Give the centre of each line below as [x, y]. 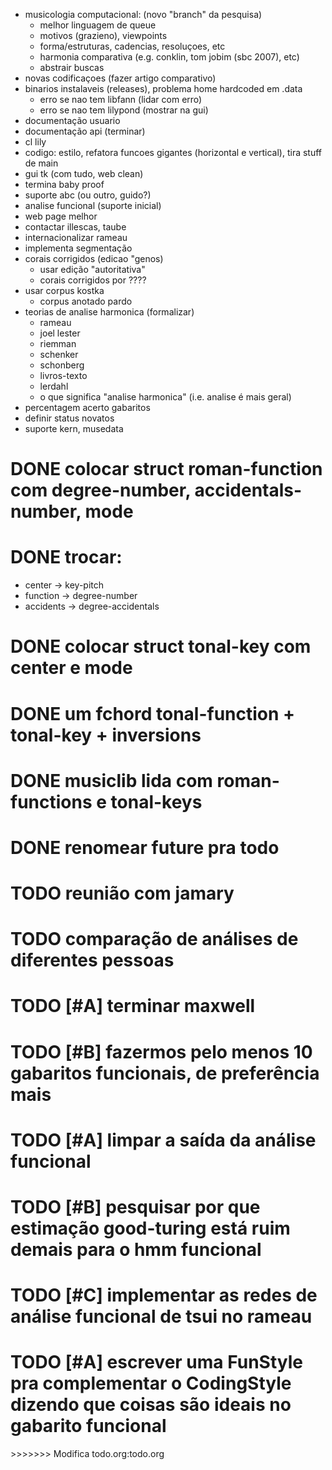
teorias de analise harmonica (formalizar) [109, 312]
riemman [58, 343]
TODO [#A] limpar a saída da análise [163, 1140]
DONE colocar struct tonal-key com [161, 646]
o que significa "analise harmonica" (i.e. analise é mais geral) [165, 397]
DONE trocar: [66, 557]
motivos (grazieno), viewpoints [103, 35]
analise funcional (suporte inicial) [93, 205]
